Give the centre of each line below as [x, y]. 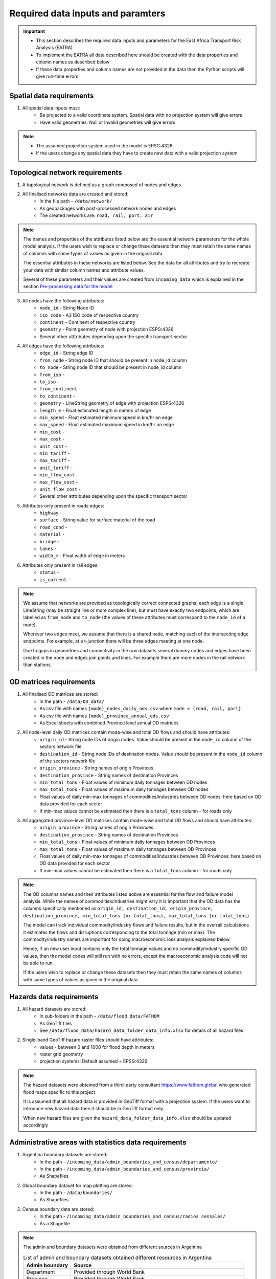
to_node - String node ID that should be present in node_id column [111, 367]
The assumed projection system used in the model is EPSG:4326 [104, 146]
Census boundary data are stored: [58, 1209]
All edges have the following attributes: [63, 346]
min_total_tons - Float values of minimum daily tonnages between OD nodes [123, 782]
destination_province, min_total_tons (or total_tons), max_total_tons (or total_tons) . [137, 915]
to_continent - [57, 396]
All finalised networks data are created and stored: [75, 194]
